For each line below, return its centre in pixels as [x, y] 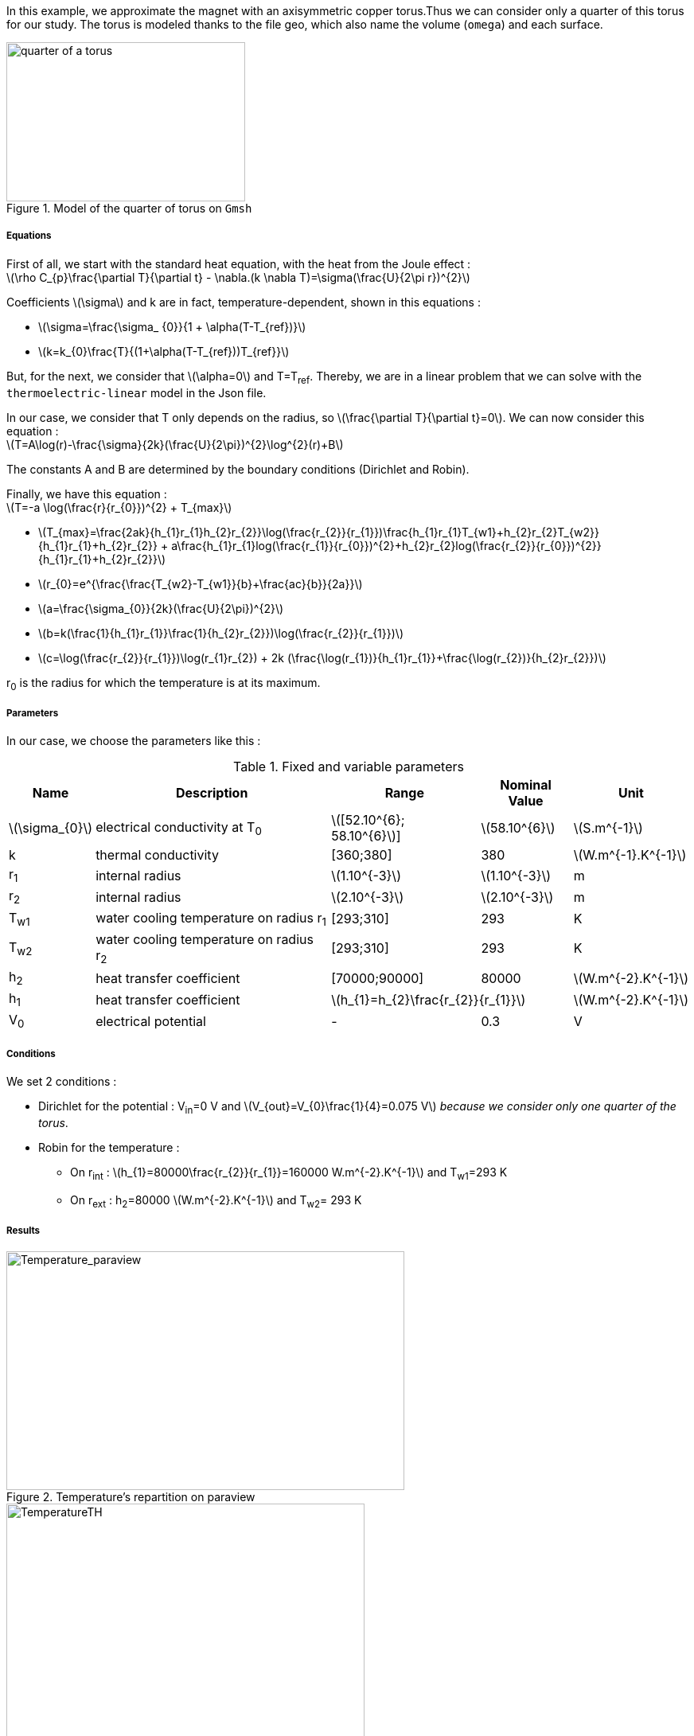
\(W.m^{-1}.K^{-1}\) [630, 855]
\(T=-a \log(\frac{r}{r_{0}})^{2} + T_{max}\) [119, 507]
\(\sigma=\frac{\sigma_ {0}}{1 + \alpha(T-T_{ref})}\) [172, 326]
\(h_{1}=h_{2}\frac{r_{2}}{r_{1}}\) [429, 999]
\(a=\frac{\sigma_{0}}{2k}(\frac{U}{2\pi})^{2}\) [161, 608]
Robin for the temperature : [109, 1148]
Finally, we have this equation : [87, 493]
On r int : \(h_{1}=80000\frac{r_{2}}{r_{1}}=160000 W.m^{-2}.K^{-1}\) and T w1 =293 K [289, 1174]
